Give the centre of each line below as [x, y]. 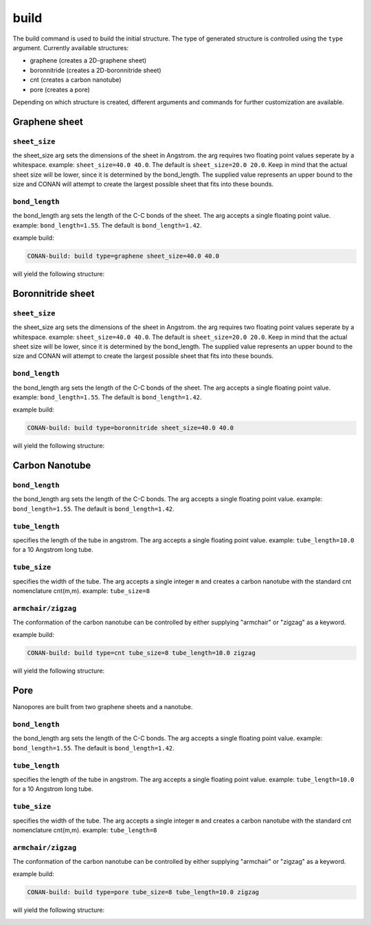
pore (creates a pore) [60, 89]
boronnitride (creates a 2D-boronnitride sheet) [95, 70]
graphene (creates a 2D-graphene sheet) [88, 60]
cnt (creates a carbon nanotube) [76, 80]
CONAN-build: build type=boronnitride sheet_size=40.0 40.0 [131, 428]
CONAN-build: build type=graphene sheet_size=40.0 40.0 [123, 256]
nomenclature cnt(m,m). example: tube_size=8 [81, 590]
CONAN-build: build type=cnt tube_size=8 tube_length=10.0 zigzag [141, 653]
